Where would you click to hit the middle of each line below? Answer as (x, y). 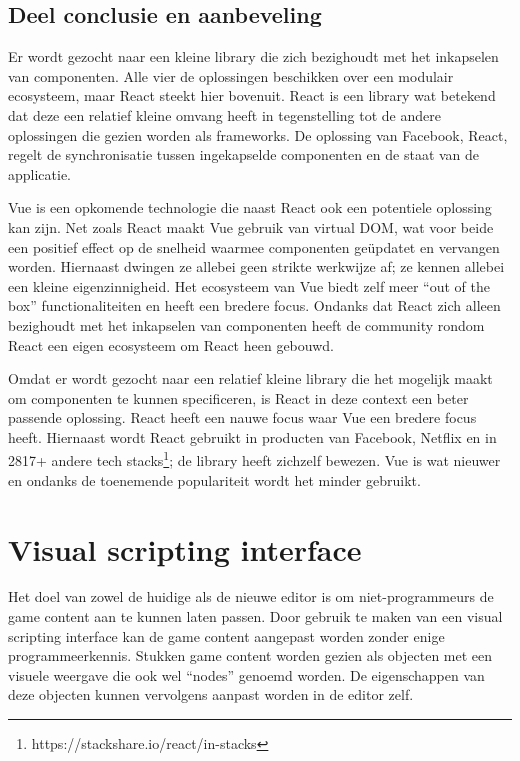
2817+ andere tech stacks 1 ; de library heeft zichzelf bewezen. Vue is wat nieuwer (254, 459)
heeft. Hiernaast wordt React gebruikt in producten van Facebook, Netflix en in (252, 436)
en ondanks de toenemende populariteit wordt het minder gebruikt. (214, 479)
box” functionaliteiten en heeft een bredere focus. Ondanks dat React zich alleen (254, 305)
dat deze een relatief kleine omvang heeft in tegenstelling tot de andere (224, 114)
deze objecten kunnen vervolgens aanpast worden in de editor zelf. (211, 694)
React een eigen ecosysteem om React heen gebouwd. (171, 344)
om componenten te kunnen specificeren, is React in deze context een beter (238, 397)
